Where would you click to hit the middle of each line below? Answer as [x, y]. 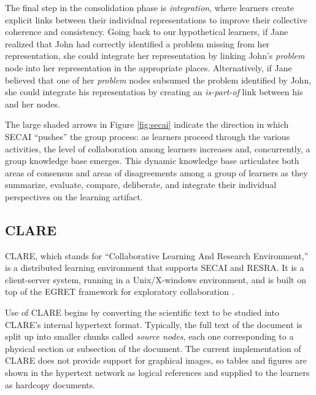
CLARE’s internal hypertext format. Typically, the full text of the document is [154, 324]
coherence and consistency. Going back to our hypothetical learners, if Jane [147, 32]
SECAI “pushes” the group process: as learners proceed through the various [148, 136]
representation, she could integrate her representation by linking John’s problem [155, 56]
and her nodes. [33, 104]
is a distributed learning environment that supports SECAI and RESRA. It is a [155, 268]
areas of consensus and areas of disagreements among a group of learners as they [156, 172]
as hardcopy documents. [50, 384]
